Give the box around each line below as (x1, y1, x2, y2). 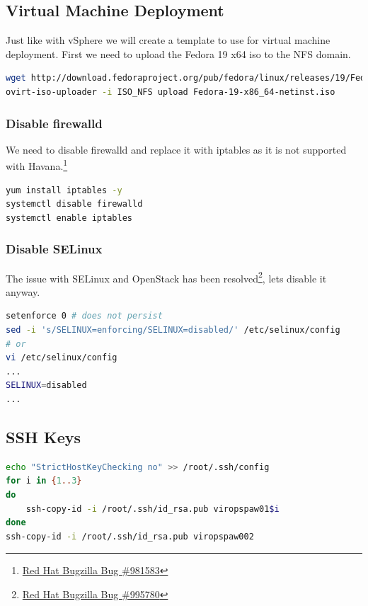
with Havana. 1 (6, 156, 68, 173)
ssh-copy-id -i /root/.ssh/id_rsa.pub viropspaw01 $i (25, 503, 280, 514)
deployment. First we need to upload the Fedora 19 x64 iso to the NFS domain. (6, 46, 351, 61)
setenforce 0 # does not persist (6, 311, 163, 321)
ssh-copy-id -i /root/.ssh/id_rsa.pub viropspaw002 (6, 531, 254, 542)
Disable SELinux (6, 240, 103, 258)
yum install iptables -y (6, 185, 122, 195)
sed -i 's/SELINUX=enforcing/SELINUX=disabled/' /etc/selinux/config (6, 325, 340, 336)
